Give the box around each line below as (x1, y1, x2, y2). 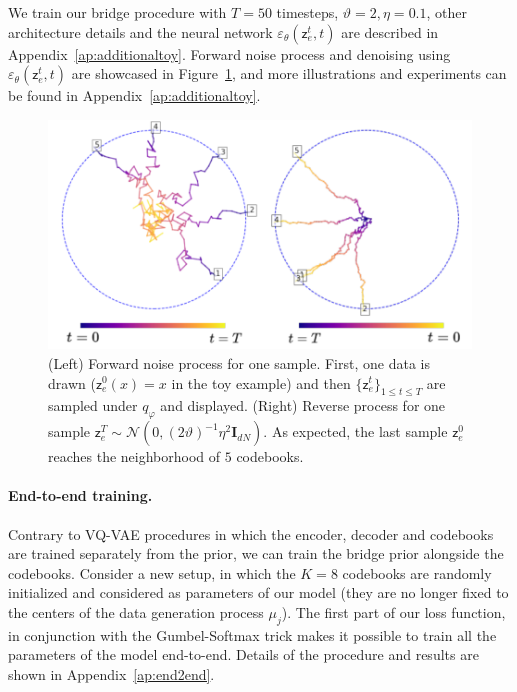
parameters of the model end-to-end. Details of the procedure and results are (8, 644, 479, 665)
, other (426, 2, 468, 22)
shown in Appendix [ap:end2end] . (8, 663, 215, 684)
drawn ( (48, 372, 96, 393)
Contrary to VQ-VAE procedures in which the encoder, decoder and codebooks (8, 523, 494, 544)
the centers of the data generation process (8, 601, 264, 622)
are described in (341, 21, 439, 42)
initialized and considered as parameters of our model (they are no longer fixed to (8, 582, 509, 603)
